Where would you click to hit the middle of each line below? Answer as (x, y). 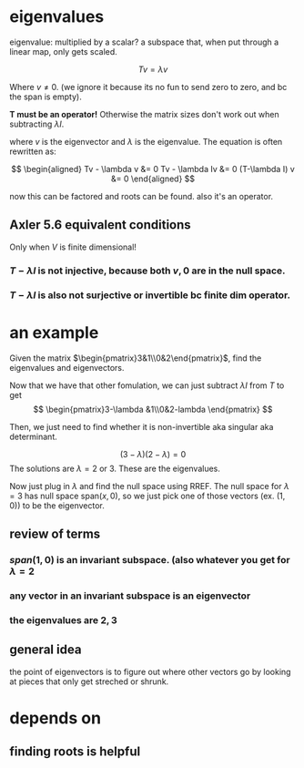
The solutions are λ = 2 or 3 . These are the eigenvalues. (115, 468)
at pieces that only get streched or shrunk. (89, 681)
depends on (56, 718)
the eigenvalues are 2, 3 (63, 620)
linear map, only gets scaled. (64, 51)
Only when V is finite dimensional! (73, 247)
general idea (46, 650)
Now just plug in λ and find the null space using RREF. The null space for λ (149, 486)
